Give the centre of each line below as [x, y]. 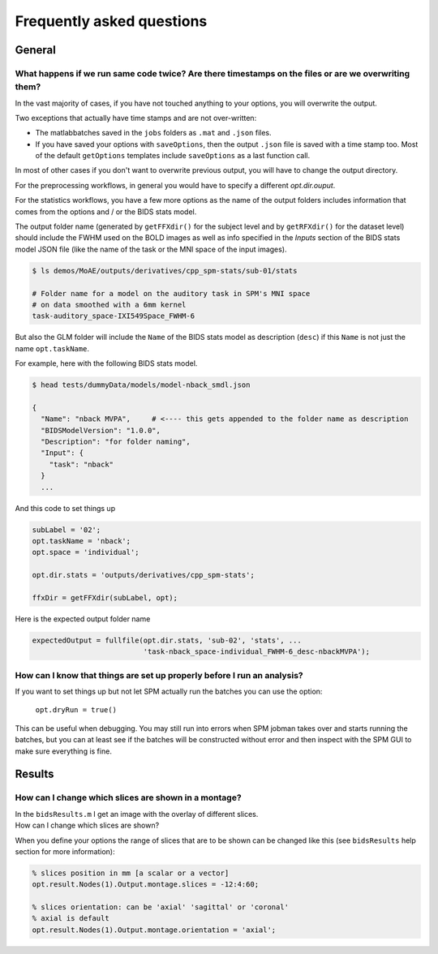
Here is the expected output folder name [83, 619]
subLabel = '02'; [67, 530]
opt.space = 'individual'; [86, 552]
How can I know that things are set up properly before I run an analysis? [159, 675]
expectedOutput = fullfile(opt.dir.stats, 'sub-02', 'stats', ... [167, 640]
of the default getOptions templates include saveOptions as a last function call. [173, 156]
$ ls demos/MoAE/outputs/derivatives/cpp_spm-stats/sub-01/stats [165, 271]
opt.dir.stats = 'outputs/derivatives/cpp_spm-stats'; [143, 575]
